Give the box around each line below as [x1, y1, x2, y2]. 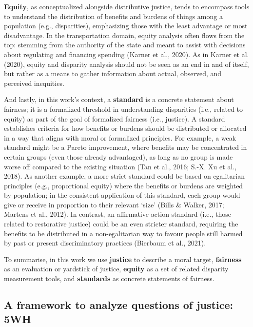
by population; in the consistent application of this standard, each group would [4, 190, 240, 200]
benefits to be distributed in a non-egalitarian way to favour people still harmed [4, 228, 243, 238]
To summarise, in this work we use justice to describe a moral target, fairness [4, 254, 242, 264]
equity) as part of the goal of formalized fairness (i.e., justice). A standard [4, 113, 225, 123]
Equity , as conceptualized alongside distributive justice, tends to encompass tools [4, 1, 250, 11]
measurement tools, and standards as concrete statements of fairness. [4, 273, 214, 284]
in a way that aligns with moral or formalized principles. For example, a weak [4, 132, 236, 143]
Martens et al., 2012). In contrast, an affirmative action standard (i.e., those [4, 209, 231, 219]
